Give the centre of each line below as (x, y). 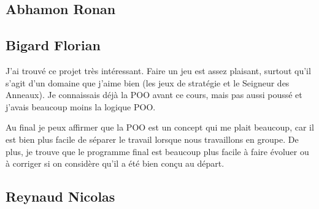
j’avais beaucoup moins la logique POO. (81, 106)
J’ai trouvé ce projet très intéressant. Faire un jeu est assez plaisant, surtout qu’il (158, 70)
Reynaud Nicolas (60, 196)
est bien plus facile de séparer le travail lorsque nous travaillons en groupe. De (152, 139)
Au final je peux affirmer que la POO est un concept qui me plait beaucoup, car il (160, 127)
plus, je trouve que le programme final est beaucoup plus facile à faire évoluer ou (157, 151)
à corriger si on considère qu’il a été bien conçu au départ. (115, 163)
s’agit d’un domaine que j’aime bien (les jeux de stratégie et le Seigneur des (148, 82)
